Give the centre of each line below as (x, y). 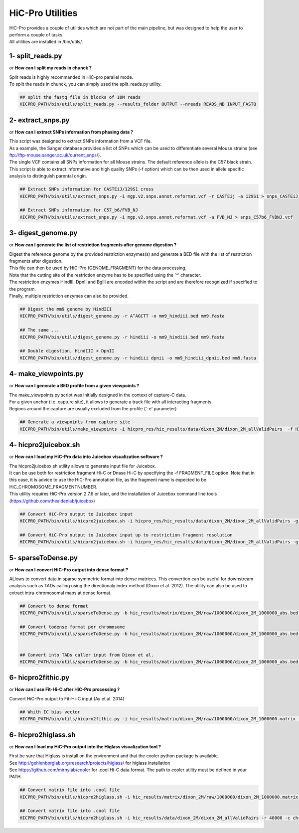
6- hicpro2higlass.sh (42, 735)
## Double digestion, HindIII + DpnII (67, 351)
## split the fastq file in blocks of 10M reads (80, 97)
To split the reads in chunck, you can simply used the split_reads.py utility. (85, 84)
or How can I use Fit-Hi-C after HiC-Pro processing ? (65, 689)
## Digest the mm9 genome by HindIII (66, 309)
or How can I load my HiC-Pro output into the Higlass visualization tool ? (85, 747)
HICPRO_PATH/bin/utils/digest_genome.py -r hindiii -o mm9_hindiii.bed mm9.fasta (122, 337)
